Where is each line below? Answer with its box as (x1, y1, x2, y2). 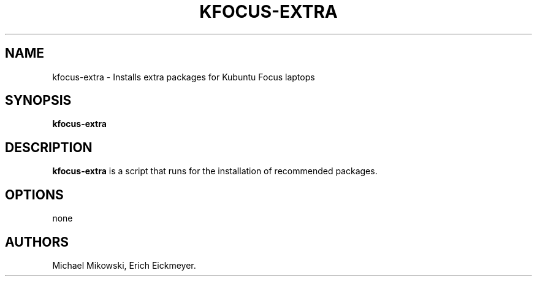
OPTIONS (5, 187, 64, 202)
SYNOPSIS (5, 93, 72, 109)
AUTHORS (5, 234, 69, 250)
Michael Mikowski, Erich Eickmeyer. (52, 260, 196, 271)
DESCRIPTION (5, 139, 93, 155)
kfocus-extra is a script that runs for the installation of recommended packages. (52, 166, 378, 177)
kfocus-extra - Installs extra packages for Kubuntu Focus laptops (52, 71, 315, 82)
